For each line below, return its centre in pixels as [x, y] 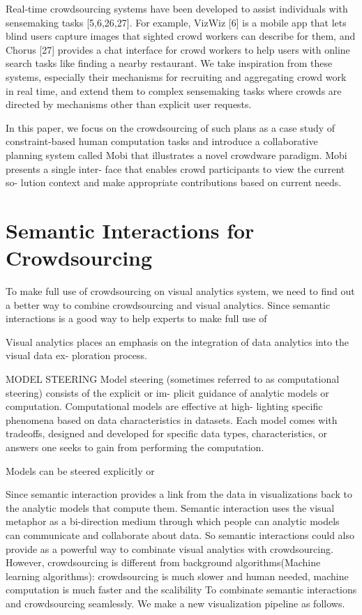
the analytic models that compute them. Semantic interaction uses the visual [170, 507]
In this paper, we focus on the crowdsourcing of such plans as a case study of [171, 127]
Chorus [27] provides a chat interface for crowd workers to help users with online [178, 49]
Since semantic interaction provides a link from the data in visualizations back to [179, 494]
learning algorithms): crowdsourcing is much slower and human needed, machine [177, 576]
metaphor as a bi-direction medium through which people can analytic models [173, 521]
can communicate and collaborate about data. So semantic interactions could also [180, 534]
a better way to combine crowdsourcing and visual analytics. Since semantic [168, 304]
